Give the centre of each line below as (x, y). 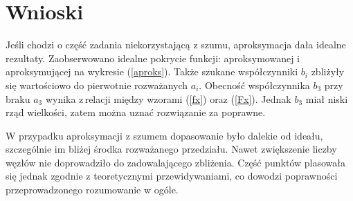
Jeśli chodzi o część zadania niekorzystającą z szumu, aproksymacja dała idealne (176, 45)
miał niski (327, 98)
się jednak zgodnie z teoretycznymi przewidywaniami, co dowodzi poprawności (172, 176)
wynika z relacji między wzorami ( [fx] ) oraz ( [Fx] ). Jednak (168, 98)
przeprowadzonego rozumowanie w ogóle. (92, 190)
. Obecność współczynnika (254, 85)
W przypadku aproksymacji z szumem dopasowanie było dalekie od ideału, (164, 135)
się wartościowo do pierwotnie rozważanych (97, 85)
